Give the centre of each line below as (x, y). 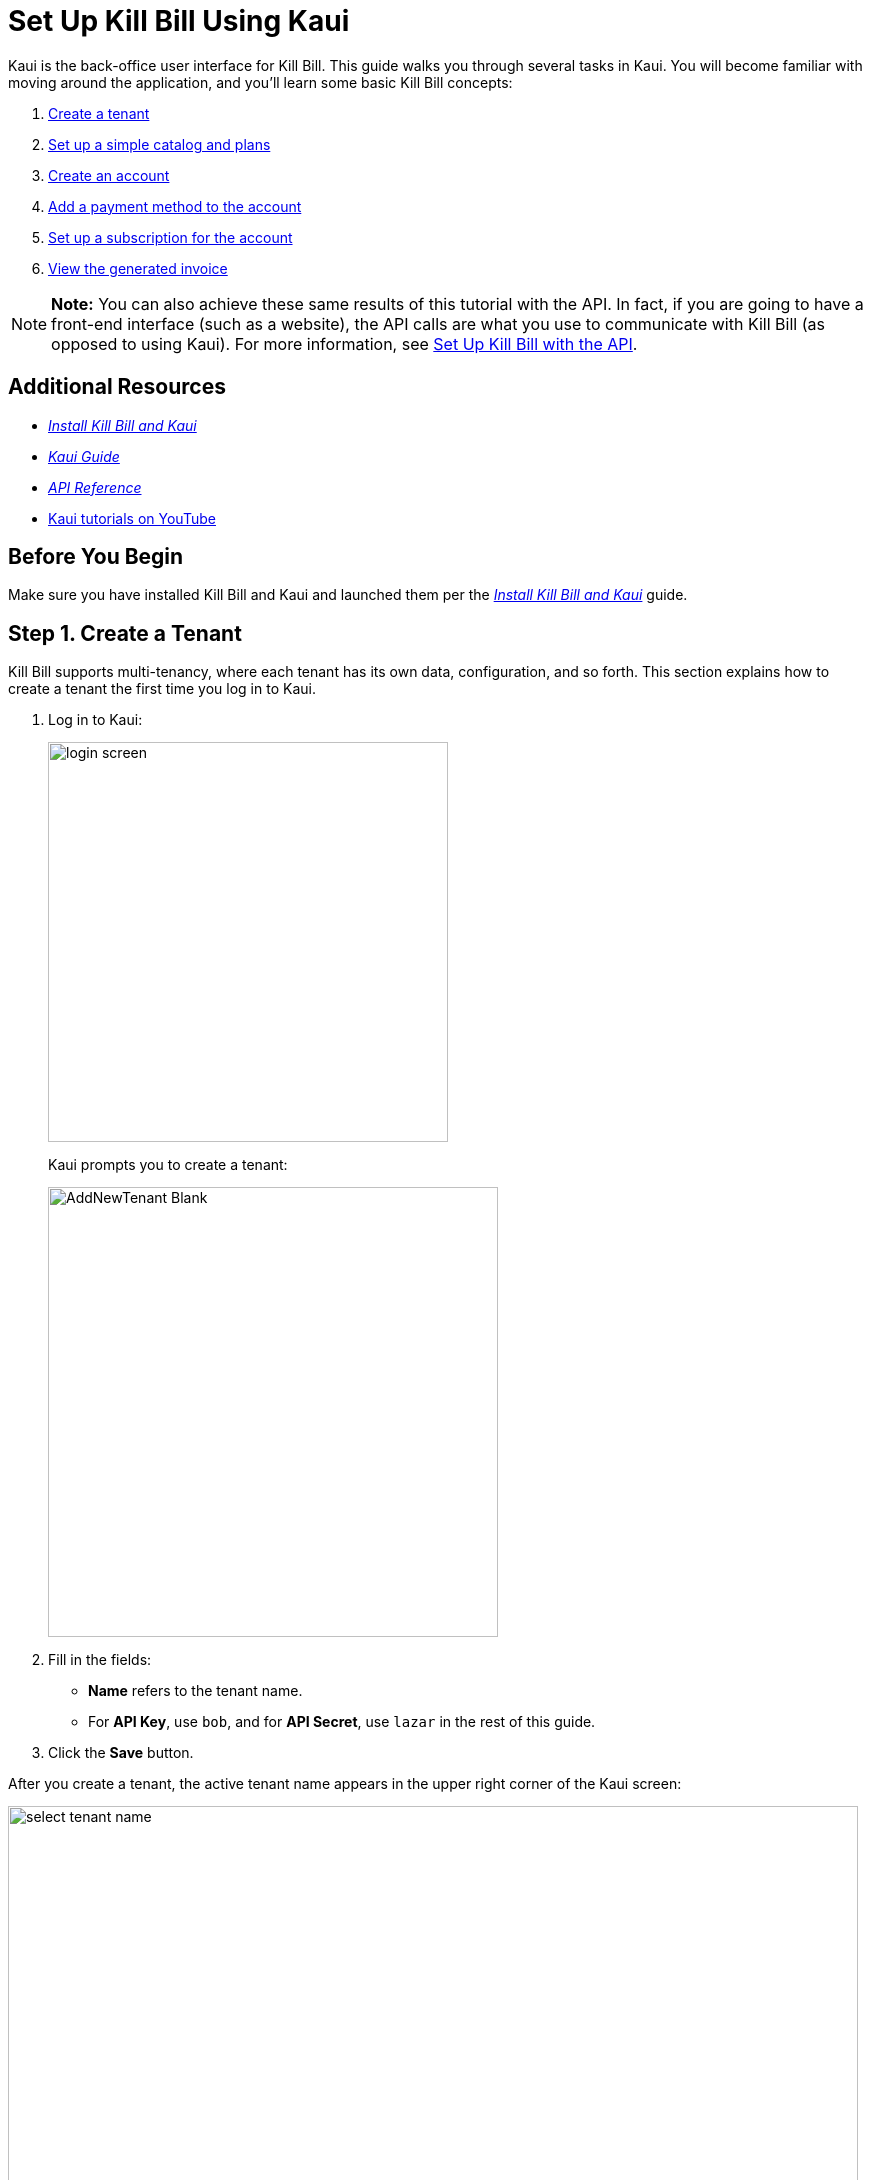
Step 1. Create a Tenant (125, 633)
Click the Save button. (121, 1753)
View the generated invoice (138, 268)
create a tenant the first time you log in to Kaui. (162, 689)
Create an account (109, 175)
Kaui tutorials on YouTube (132, 518)
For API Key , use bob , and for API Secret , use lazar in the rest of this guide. (342, 1722)
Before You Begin (96, 557)
